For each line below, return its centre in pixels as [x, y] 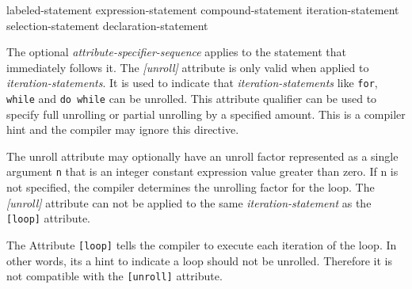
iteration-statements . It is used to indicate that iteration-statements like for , [192, 83]
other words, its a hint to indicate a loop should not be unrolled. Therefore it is [200, 260]
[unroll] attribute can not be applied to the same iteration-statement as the [189, 202]
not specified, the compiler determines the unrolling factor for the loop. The [191, 187]
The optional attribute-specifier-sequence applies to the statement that [177, 52]
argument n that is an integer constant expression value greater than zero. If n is [202, 171]
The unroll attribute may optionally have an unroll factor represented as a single [202, 156]
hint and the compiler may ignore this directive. [123, 129]
